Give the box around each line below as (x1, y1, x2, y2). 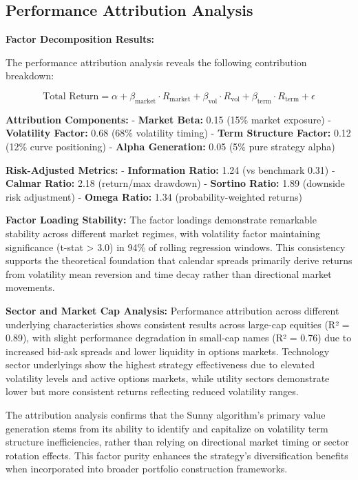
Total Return (43, 91, 99, 101)
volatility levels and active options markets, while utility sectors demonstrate (6, 370, 330, 385)
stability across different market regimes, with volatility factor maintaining (6, 226, 321, 240)
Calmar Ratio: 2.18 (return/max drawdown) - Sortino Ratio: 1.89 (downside (6, 176, 345, 190)
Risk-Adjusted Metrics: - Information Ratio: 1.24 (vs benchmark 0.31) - (6, 162, 335, 177)
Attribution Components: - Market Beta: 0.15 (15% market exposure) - (6, 112, 331, 126)
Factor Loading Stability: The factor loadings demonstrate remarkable (6, 212, 317, 227)
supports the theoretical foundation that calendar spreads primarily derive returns (6, 253, 352, 268)
